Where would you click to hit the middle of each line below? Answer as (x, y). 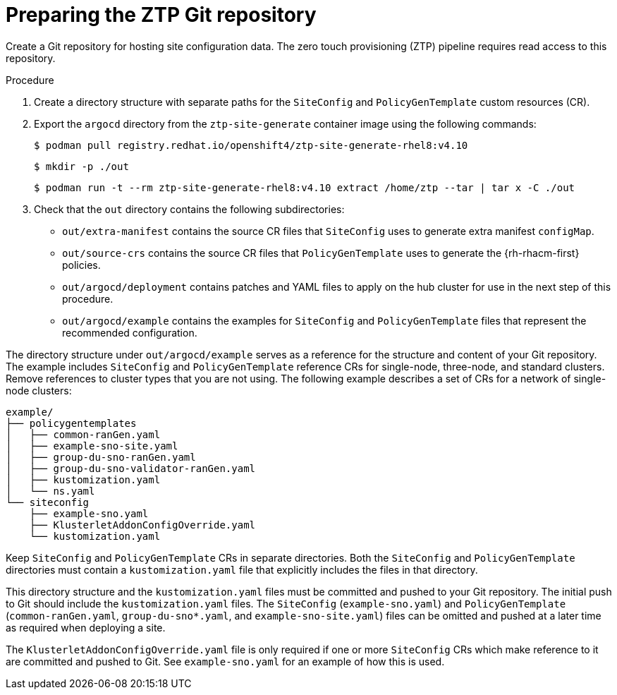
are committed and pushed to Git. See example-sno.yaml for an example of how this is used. (225, 661)
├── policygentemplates (71, 423)
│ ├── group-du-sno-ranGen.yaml (101, 457)
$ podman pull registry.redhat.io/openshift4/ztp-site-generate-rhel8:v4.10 (251, 145)
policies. (81, 265)
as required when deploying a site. (86, 627)
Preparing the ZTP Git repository (161, 15)
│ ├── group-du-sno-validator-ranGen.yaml (131, 468)
